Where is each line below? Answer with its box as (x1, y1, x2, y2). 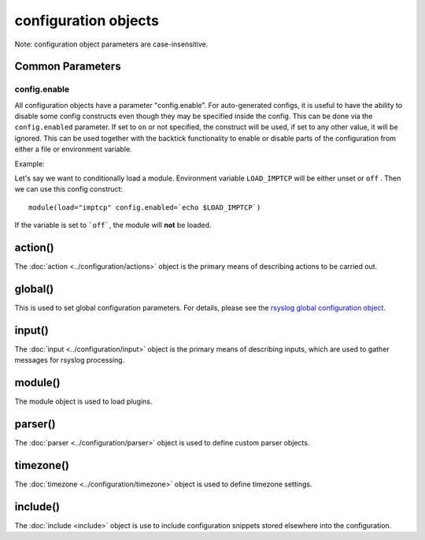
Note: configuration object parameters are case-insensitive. (14, 39, 209, 49)
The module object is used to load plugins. (14, 397, 153, 406)
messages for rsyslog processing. (14, 356, 125, 365)
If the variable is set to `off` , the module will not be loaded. (14, 221, 212, 230)
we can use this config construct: (14, 184, 124, 194)
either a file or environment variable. (14, 144, 133, 154)
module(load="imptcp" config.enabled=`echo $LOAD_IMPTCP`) (28, 203, 261, 212)
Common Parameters (14, 60, 121, 73)
